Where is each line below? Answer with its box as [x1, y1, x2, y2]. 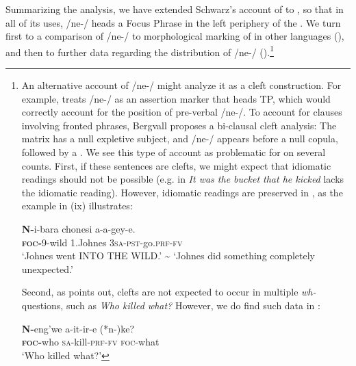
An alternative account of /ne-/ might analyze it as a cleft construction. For [21, 78, 342, 92]
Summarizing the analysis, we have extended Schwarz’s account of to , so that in [5, 2, 344, 16]
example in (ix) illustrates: [21, 198, 133, 213]
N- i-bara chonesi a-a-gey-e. [21, 221, 136, 235]
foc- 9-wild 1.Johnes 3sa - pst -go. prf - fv [21, 235, 183, 249]
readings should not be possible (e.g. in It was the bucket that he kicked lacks [21, 172, 344, 186]
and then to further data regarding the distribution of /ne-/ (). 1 [5, 42, 274, 59]
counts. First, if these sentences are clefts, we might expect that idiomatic [21, 158, 331, 172]
